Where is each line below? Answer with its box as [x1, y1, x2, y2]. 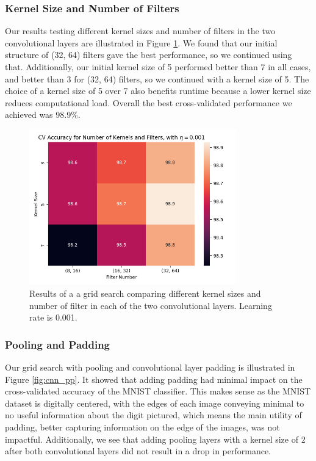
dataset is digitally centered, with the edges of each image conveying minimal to [5, 396, 304, 409]
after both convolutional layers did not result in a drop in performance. [5, 445, 271, 457]
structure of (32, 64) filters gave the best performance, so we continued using [5, 48, 292, 61]
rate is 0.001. [29, 311, 77, 324]
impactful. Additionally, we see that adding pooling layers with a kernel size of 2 [5, 432, 306, 445]
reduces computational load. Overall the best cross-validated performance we [5, 96, 292, 109]
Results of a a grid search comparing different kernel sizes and [29, 286, 261, 299]
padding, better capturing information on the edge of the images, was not [5, 420, 280, 433]
